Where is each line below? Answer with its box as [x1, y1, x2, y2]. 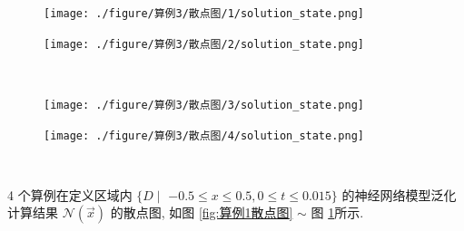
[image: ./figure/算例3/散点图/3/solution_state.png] [44, 98, 364, 111]
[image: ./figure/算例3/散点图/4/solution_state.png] [44, 129, 364, 142]
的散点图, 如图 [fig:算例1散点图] [110, 203, 293, 222]
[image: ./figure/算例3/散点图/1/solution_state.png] [44, 7, 364, 20]
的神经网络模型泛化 [341, 185, 457, 204]
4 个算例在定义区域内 [7, 185, 133, 204]
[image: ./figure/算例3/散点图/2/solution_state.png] [44, 37, 364, 51]
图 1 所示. [311, 203, 364, 222]
